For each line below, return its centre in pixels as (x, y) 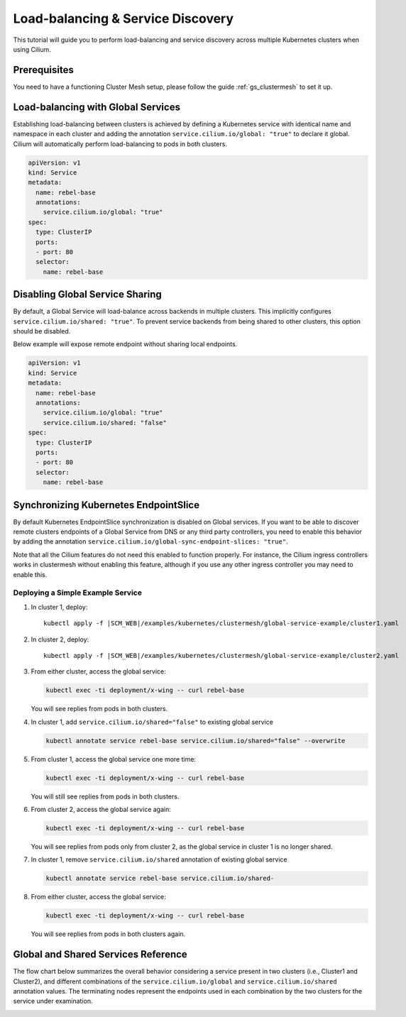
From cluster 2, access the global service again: (101, 809)
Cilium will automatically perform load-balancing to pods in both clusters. (120, 144)
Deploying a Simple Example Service (77, 593)
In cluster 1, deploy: (59, 607)
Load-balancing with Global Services (97, 107)
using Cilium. (32, 49)
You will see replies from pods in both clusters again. (108, 934)
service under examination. (53, 1001)
